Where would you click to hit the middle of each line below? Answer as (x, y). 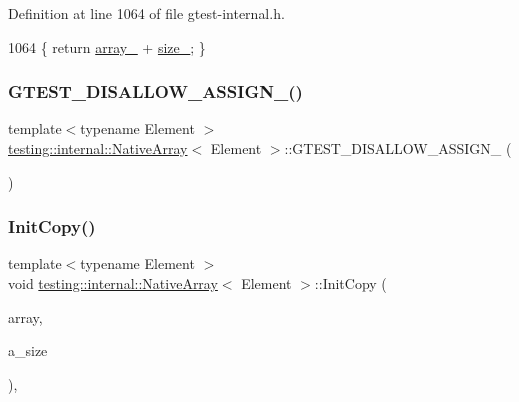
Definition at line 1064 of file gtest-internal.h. (146, 13)
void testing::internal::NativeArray (113, 283)
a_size (28, 350)
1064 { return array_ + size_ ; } (107, 46)
